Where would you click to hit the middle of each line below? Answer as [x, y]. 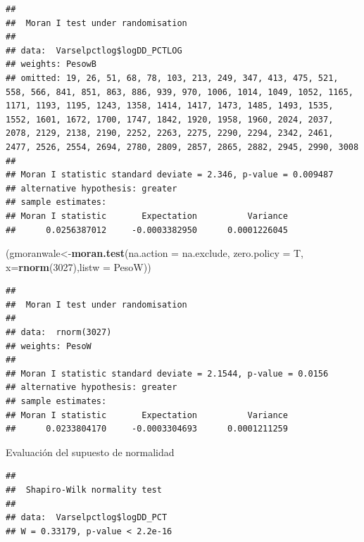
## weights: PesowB [51, 64]
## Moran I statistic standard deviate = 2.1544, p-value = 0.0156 [167, 373]
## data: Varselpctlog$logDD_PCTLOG [94, 50]
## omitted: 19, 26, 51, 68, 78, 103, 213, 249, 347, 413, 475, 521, [172, 78]
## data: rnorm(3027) [59, 333]
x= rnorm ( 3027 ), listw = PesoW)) [79, 266]
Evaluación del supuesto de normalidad [90, 452]
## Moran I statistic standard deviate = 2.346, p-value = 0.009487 [170, 175]
